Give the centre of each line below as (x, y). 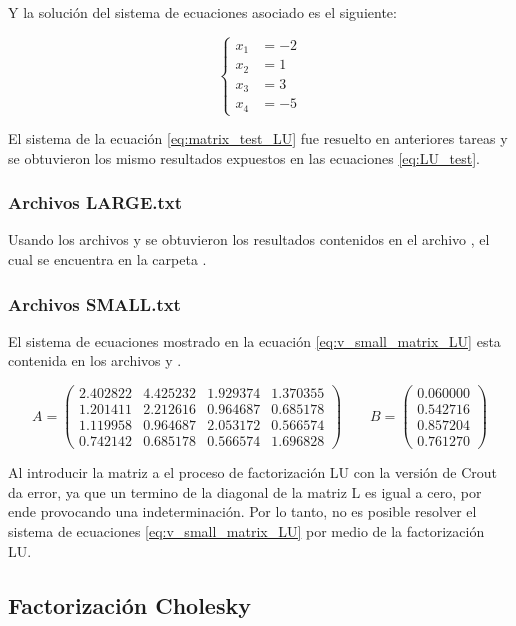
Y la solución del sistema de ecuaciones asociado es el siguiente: (202, 12)
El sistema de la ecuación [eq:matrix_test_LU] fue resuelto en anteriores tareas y (258, 138)
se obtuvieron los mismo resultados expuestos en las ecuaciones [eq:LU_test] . (244, 157)
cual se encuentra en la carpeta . (107, 259)
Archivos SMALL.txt (94, 303)
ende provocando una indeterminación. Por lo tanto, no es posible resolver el (242, 511)
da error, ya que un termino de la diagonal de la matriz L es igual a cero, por (245, 491)
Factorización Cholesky (129, 604)
